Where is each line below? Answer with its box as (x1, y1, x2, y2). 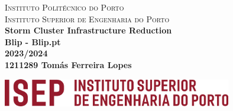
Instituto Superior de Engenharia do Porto (5, 12, 170, 25)
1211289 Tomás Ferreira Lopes (5, 58, 132, 70)
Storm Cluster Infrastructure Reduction (5, 24, 172, 36)
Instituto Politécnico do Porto (5, 1, 124, 13)
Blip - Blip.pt (5, 35, 61, 48)
